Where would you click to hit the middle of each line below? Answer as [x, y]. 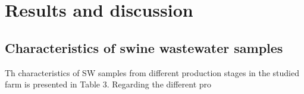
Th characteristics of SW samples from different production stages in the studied [152, 72]
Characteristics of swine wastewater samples [144, 47]
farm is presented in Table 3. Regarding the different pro [108, 84]
